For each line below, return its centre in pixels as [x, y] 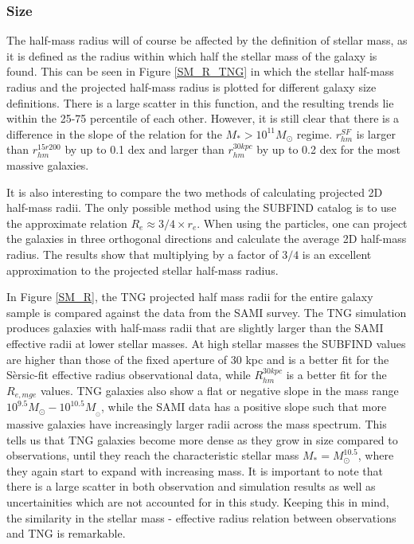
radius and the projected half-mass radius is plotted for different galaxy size [191, 87]
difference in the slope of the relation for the [114, 133]
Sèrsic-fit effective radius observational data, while [129, 375]
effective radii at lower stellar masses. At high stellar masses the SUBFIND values [206, 343]
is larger [376, 133]
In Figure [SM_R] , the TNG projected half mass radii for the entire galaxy [190, 297]
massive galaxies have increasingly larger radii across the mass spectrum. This [197, 424]
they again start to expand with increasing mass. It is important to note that [195, 470]
